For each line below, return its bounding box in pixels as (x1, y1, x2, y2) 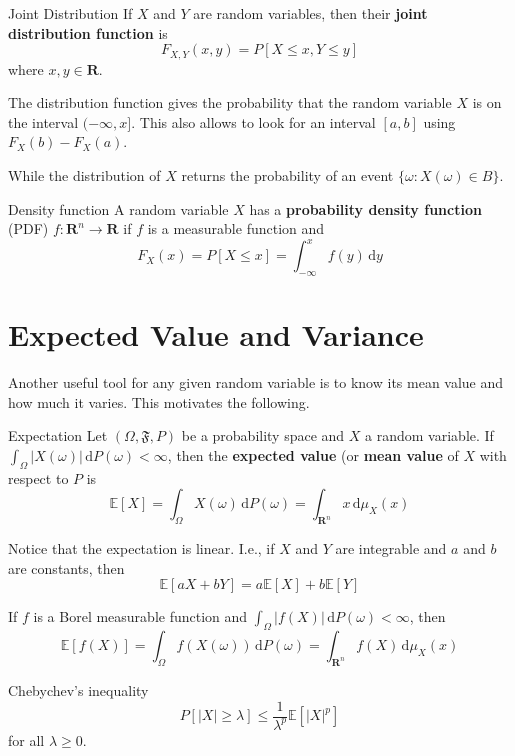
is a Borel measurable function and (33, 606, 248, 627)
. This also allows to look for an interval (131, 111, 376, 132)
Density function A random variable (8, 198, 229, 219)
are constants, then (8, 557, 125, 578)
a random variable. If (365, 425, 494, 446)
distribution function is (8, 22, 168, 43)
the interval (8, 111, 79, 132)
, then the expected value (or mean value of (167, 445, 459, 465)
